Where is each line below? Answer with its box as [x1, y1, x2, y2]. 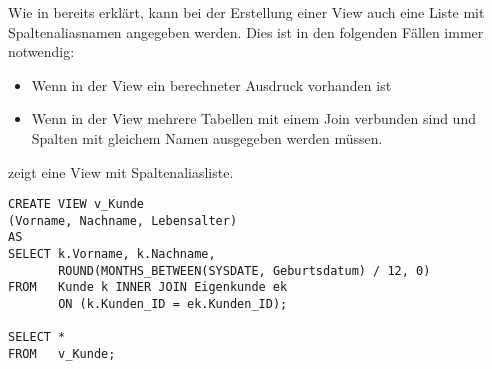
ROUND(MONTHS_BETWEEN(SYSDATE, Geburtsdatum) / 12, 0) [58, 263, 431, 278]
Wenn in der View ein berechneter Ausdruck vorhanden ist [31, 74, 392, 95]
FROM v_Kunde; [8, 347, 116, 362]
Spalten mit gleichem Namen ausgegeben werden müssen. [31, 127, 383, 148]
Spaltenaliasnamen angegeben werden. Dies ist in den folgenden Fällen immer [8, 21, 484, 42]
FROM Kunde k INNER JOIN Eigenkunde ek [8, 280, 288, 295]
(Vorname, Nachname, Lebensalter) [8, 213, 238, 228]
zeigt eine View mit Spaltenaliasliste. [8, 161, 234, 182]
